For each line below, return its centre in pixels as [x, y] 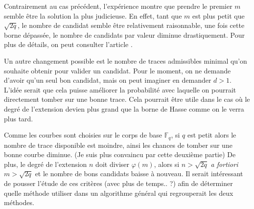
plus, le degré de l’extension [46, 164]
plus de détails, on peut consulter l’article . [68, 44]
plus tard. [19, 118]
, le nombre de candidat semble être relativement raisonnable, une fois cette [131, 25]
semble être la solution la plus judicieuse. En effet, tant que [93, 15]
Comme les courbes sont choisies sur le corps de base [83, 135]
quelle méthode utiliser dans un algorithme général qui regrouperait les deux [119, 193]
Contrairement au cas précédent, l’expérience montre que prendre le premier [118, 6]
